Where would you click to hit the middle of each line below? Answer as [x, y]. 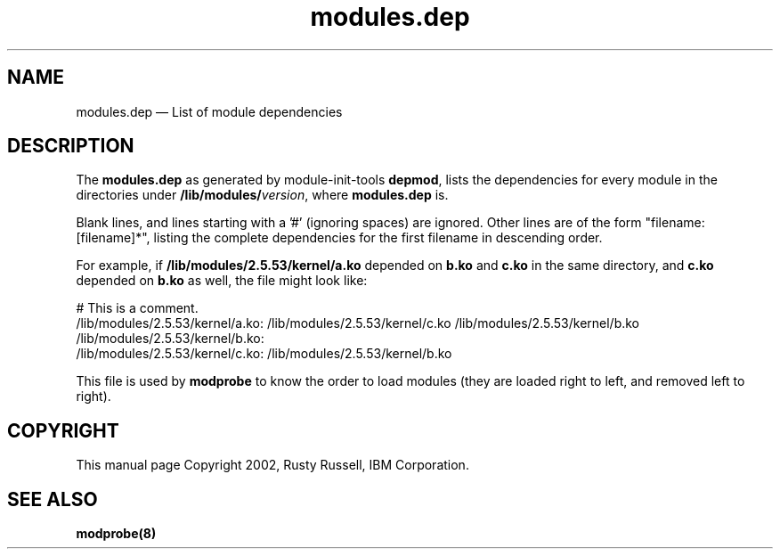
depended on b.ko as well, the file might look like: [222, 281]
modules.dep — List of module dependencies [209, 111]
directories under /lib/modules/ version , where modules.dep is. [262, 195]
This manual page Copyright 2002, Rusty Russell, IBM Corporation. [272, 465]
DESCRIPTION [71, 146]
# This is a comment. [137, 308]
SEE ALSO [53, 499]
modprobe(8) [116, 534]
